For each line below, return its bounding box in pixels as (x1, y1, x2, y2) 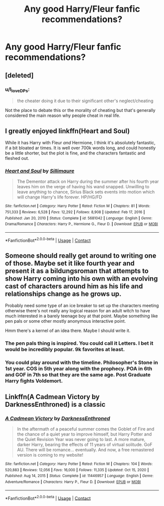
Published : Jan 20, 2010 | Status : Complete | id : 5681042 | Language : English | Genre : (5, 216, 153, 220)
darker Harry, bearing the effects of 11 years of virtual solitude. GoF (17, 441, 153, 447)
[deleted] (5, 71, 34, 79)
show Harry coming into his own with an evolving (5, 274, 158, 283)
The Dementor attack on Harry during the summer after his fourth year (17, 178, 159, 184)
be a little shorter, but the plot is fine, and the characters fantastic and (5, 150, 145, 156)
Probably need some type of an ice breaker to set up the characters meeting (5, 303, 159, 308)
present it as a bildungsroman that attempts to (5, 266, 149, 275)
